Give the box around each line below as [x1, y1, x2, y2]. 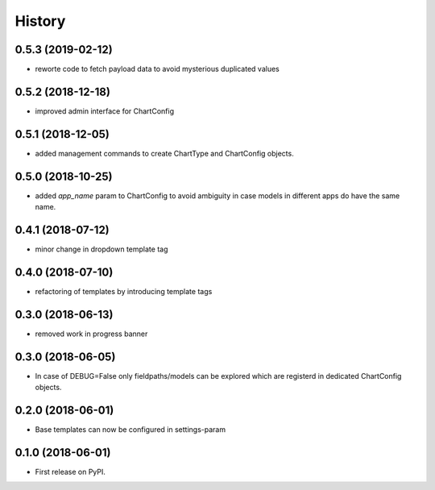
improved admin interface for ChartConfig [35, 106, 175, 116]
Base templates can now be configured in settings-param [35, 425, 226, 434]
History [14, 12, 66, 30]
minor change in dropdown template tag [35, 244, 168, 254]
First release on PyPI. [35, 467, 106, 476]
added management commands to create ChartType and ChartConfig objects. [35, 148, 294, 158]
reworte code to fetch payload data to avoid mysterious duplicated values [35, 64, 280, 74]
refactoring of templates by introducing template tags [35, 286, 213, 296]
